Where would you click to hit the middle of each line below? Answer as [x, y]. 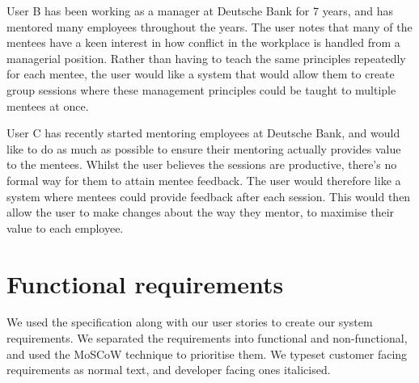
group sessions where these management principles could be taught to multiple [201, 89]
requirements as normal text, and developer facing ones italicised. [169, 370]
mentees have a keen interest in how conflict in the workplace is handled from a [203, 42]
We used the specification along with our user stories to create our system [190, 322]
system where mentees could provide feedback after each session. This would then [209, 196]
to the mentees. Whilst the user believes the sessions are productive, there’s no [202, 164]
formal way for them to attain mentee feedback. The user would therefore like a [204, 180]
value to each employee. [65, 227]
